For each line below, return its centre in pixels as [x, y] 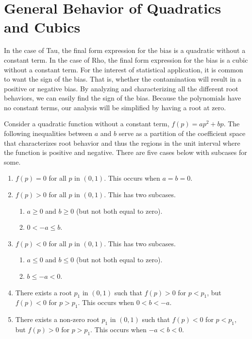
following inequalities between [48, 133]
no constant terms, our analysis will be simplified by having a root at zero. [115, 107]
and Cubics [42, 27]
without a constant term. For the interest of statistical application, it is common [124, 69]
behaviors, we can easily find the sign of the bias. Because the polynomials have [123, 98]
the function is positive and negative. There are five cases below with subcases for [126, 152]
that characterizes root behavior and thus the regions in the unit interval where [122, 143]
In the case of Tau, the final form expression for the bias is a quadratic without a [125, 50]
